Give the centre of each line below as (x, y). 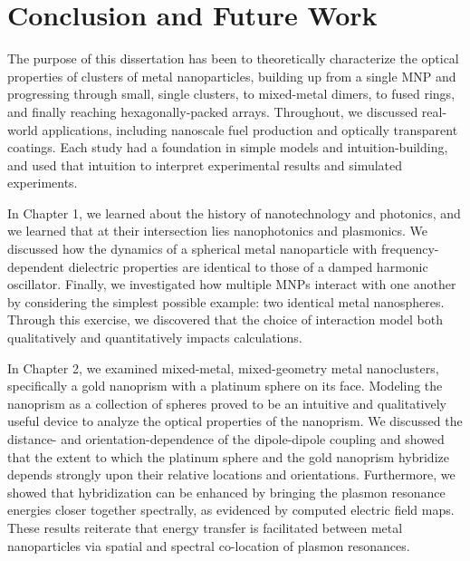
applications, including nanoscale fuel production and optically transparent (250, 129)
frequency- (410, 249)
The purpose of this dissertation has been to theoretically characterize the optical (233, 58)
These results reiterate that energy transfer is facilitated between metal (205, 527)
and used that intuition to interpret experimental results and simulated (205, 164)
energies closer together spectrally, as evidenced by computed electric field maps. (231, 510)
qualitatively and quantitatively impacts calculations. (155, 338)
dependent (36, 266)
